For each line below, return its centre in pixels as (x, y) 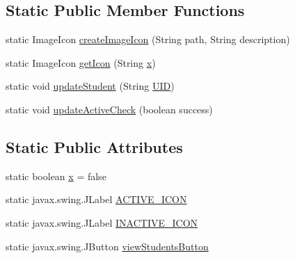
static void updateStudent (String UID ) (90, 86)
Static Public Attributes (94, 146)
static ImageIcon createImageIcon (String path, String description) (148, 39)
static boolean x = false (56, 176)
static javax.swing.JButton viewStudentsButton (107, 246)
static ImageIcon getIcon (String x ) (81, 62)
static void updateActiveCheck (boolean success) (109, 109)
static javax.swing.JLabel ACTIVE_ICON (96, 199)
